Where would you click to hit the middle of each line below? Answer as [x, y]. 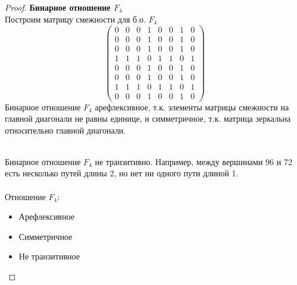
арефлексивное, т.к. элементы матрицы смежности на [192, 107]
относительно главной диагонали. [65, 130]
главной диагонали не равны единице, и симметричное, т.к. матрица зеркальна [148, 118]
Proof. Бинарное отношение [58, 7]
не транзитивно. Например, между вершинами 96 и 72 [193, 161]
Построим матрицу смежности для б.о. [75, 19]
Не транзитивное [49, 256]
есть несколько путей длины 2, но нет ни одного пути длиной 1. [122, 173]
